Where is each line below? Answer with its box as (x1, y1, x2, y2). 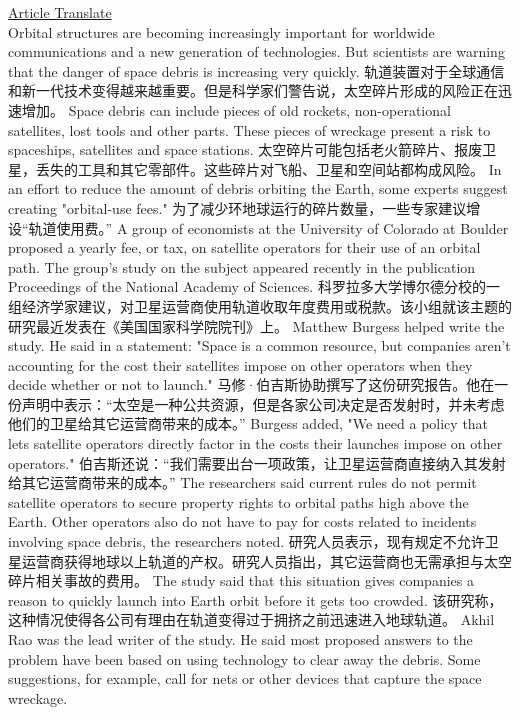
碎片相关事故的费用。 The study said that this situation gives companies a (8, 570, 474, 591)
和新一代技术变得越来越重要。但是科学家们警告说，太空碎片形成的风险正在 (8, 80, 498, 101)
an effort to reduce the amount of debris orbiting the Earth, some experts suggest (8, 178, 508, 199)
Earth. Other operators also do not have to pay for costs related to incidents (8, 511, 477, 532)
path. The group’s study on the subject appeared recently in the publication (8, 256, 476, 277)
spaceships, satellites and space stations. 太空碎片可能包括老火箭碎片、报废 (8, 139, 483, 160)
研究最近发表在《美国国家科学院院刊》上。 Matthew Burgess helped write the (8, 315, 505, 336)
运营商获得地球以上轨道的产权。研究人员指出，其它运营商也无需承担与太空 (21, 550, 512, 571)
